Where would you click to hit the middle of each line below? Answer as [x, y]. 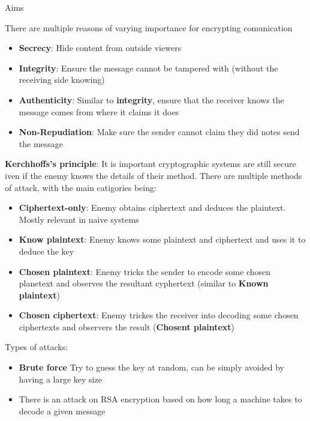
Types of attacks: [37, 347]
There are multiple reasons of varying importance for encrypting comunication [149, 27]
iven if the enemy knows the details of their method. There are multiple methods [154, 175]
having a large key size [60, 379]
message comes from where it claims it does [99, 111]
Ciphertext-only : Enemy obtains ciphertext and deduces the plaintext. [152, 207]
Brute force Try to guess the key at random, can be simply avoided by [151, 367]
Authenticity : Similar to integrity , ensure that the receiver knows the [151, 99]
